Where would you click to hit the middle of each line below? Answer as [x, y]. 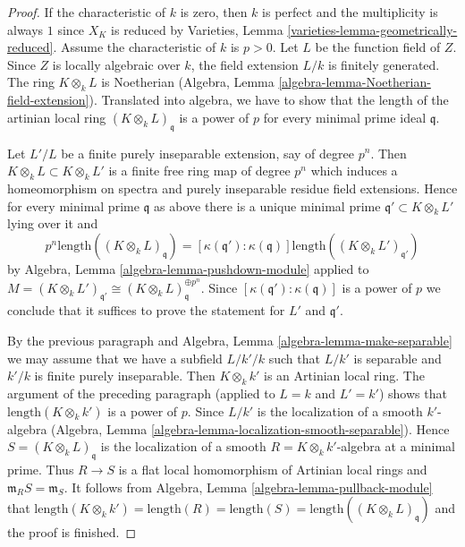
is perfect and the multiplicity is [350, 12]
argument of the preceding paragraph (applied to [141, 393]
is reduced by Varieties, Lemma [197, 29]
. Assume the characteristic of [135, 47]
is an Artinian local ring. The [344, 376]
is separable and [397, 358]
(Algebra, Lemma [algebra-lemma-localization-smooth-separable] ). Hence [250, 428]
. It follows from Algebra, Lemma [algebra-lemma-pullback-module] [248, 487]
